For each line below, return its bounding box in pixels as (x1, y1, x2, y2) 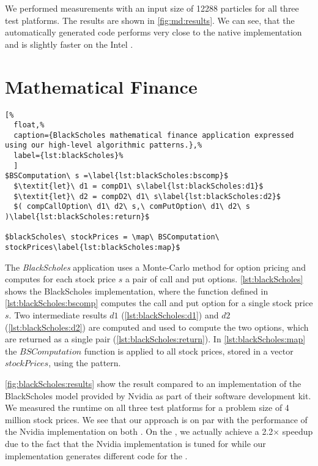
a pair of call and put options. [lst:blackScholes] (125, 272, 303, 285)
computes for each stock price (5, 272, 116, 285)
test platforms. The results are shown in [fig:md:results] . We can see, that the (5, 13, 295, 26)
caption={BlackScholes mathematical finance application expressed (13, 130, 294, 140)
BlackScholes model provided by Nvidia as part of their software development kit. (5, 389, 311, 402)
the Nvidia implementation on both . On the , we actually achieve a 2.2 (5, 425, 273, 438)
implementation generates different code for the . (5, 449, 188, 462)
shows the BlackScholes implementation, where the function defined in (5, 284, 268, 297)
